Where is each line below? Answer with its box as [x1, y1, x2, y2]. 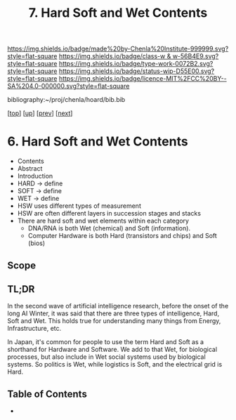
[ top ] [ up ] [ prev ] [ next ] [7, 109, 73, 117]
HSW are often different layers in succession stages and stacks [17, 209, 202, 218]
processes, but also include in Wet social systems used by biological [7, 353, 206, 361]
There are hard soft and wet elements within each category [17, 216, 190, 225]
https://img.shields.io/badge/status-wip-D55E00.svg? [58, 67, 215, 75]
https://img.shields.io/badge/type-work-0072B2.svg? [58, 60, 214, 68]
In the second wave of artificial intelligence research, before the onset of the [7, 302, 229, 310]
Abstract [17, 164, 43, 173]
